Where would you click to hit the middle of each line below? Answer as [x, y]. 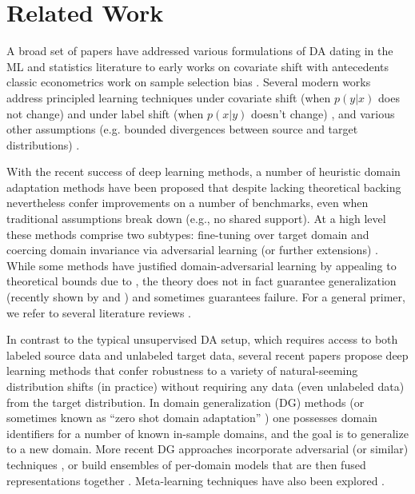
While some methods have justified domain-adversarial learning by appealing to [202, 265]
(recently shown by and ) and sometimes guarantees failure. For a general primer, [206, 297]
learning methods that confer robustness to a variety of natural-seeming [182, 370]
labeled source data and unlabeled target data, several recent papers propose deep [207, 355]
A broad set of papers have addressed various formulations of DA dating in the [200, 51]
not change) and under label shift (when [105, 113]
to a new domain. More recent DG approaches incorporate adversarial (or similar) [207, 449]
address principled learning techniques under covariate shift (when [169, 97]
